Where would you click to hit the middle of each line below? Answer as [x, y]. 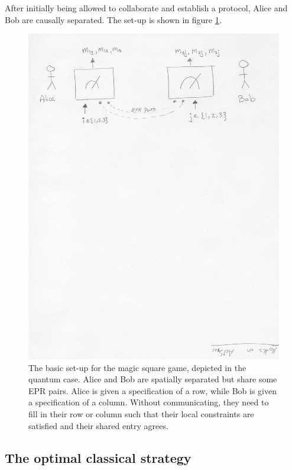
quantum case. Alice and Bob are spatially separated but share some [153, 379]
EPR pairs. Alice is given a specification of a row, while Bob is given [153, 390]
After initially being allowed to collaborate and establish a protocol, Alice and [146, 8]
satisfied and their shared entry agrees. [98, 425]
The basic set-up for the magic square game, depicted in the [137, 367]
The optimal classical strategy [98, 457]
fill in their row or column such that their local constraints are [141, 414]
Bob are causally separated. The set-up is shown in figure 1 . [113, 19]
